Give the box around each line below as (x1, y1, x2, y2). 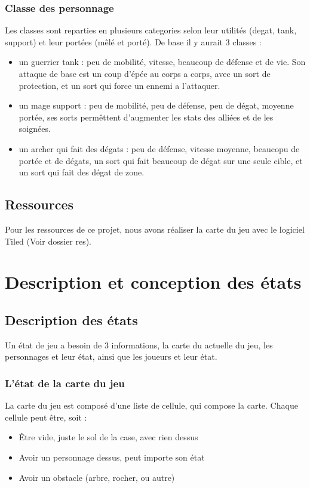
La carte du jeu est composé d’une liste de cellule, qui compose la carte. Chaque (5, 399, 298, 412)
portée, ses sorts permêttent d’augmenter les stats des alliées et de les (19, 110, 274, 123)
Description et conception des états (5, 270, 302, 294)
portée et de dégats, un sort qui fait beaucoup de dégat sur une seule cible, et (19, 154, 303, 166)
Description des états (5, 310, 138, 329)
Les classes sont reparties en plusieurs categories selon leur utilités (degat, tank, (5, 24, 297, 36)
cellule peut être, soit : (5, 410, 87, 423)
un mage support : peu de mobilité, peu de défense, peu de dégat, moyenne (19, 99, 294, 112)
